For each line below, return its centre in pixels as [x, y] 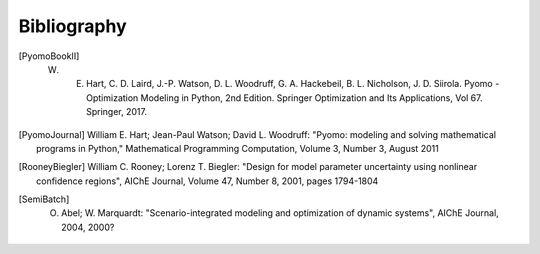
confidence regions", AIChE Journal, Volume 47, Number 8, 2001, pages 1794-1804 [207, 181]
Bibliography [72, 26]
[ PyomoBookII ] [49, 56]
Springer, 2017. [117, 112]
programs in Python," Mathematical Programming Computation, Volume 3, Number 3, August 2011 [237, 148]
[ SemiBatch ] [44, 199]
